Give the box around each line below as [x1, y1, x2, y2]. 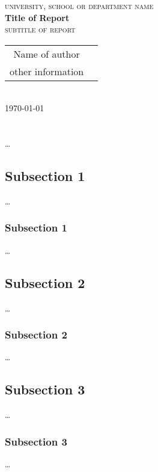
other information [10, 64, 84, 78]
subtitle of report [5, 23, 76, 35]
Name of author [13, 46, 80, 61]
